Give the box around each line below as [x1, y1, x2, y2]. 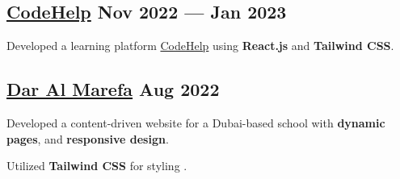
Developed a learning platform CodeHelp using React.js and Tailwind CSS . [6, 37, 394, 54]
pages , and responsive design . [6, 130, 169, 147]
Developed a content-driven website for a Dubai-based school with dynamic [6, 114, 385, 131]
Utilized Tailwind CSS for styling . [6, 157, 187, 174]
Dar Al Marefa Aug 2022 [6, 77, 220, 102]
